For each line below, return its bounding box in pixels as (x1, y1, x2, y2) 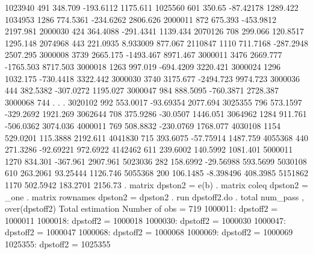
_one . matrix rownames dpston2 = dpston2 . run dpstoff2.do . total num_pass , (5, 190, 304, 203)
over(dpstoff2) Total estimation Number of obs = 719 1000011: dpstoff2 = (5, 202, 278, 215)
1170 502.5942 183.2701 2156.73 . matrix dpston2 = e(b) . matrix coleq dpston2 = (5, 178, 308, 191)
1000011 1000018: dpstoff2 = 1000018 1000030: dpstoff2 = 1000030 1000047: (5, 214, 286, 226)
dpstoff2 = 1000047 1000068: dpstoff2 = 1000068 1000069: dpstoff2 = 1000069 (5, 226, 293, 238)
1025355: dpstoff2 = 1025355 (5, 237, 111, 250)
